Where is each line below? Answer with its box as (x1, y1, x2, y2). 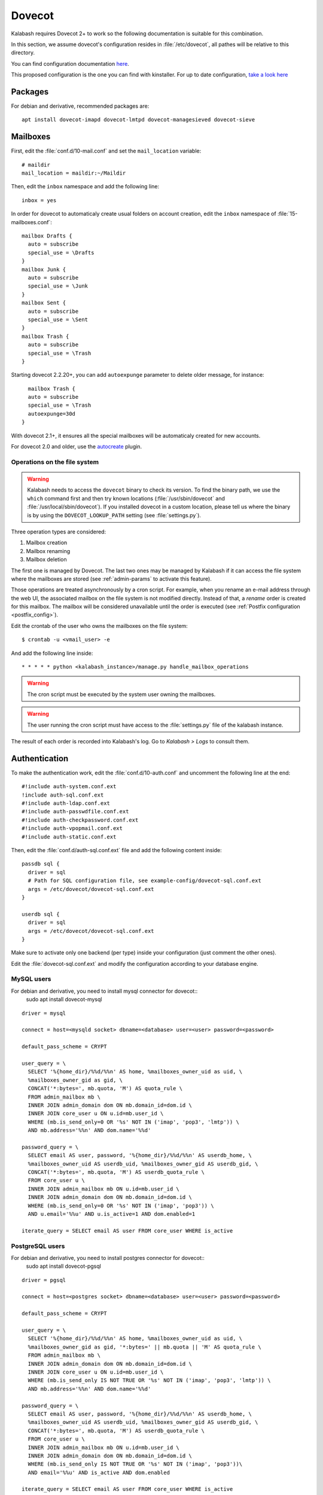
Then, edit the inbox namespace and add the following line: (11, 183, 160, 190)
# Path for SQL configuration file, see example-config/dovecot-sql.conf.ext (28, 877, 261, 884)
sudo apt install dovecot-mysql (26, 996, 102, 1003)
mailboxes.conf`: (11, 218, 52, 225)
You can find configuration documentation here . (11, 60, 130, 67)
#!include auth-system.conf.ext (22, 783, 117, 790)
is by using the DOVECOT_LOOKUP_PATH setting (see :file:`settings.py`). (27, 511, 202, 518)
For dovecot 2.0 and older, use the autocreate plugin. (11, 443, 142, 450)
